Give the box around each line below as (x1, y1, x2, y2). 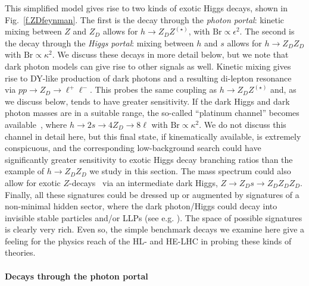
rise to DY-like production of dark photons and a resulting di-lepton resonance (5, 71, 292, 84)
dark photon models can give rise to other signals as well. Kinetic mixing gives (5, 59, 291, 72)
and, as (270, 83, 296, 96)
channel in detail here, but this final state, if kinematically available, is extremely (5, 130, 301, 142)
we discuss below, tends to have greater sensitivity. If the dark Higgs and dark (5, 95, 290, 107)
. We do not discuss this (199, 118, 286, 130)
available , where (5, 118, 67, 130)
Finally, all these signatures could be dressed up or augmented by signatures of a (5, 188, 299, 200)
